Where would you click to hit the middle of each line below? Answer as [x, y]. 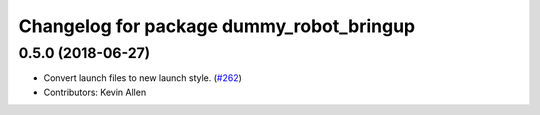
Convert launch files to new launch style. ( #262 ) [142, 78]
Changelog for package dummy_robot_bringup [217, 26]
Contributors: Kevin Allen [95, 92]
